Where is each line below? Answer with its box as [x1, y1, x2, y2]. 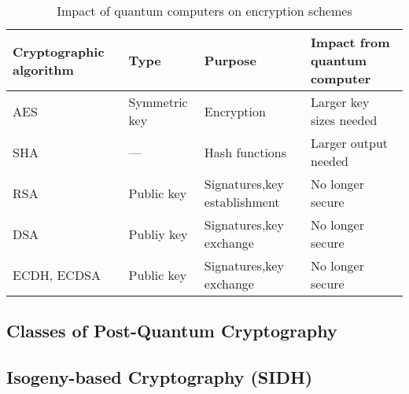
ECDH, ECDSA [13, 265, 101, 284]
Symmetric [128, 93, 188, 111]
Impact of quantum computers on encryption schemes [57, 2, 352, 20]
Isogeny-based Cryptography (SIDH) [6, 365, 313, 389]
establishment [204, 193, 280, 211]
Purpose [204, 51, 256, 69]
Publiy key [128, 224, 188, 243]
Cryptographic [13, 42, 105, 61]
